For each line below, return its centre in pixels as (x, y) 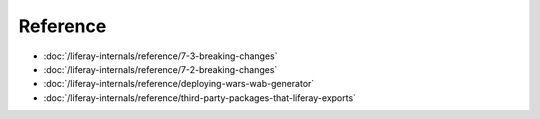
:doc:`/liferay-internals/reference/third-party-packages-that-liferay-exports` (200, 97)
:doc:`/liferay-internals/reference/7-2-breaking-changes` (160, 69)
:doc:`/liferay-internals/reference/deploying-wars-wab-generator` (179, 84)
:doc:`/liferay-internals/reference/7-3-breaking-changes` (161, 56)
